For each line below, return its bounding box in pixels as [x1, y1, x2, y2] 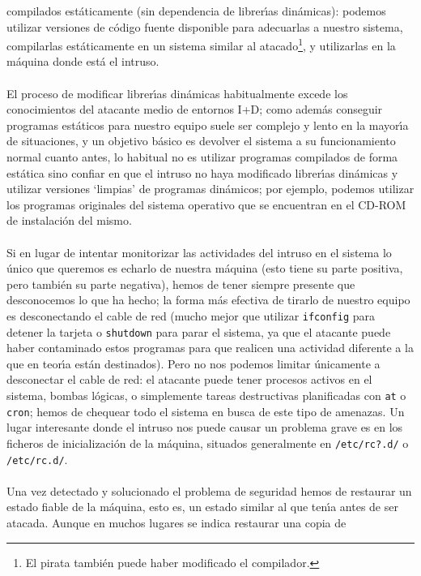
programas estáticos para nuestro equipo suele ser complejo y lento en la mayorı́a [6, 116, 409, 133]
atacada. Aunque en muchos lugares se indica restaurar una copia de [6, 514, 347, 531]
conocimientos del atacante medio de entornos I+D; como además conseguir [6, 101, 383, 118]
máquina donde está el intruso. [6, 53, 159, 70]
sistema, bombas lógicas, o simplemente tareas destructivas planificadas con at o [6, 387, 406, 404]
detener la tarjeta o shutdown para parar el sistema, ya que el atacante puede [6, 323, 391, 340]
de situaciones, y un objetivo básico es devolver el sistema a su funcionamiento [6, 132, 396, 149]
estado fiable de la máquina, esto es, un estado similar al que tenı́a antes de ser [6, 498, 398, 515]
